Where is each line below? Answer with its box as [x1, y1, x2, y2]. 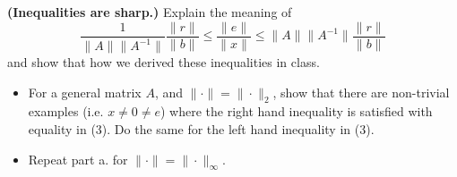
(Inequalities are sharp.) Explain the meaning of [7, 3, 292, 21]
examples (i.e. [28, 102, 104, 121]
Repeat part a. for [28, 149, 128, 168]
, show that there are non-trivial [272, 82, 450, 101]
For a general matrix [28, 82, 142, 101]
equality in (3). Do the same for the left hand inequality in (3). [28, 119, 375, 138]
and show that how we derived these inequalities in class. [7, 53, 320, 71]
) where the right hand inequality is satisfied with [160, 102, 433, 121]
